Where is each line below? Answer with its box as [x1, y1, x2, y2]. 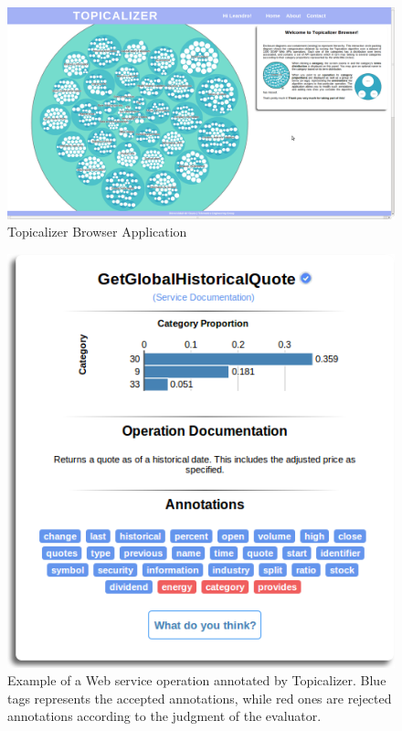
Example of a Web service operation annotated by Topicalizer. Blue [7, 671, 386, 690]
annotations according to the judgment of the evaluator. [7, 706, 322, 726]
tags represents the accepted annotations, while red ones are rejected [7, 688, 392, 707]
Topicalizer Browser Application [7, 222, 187, 241]
